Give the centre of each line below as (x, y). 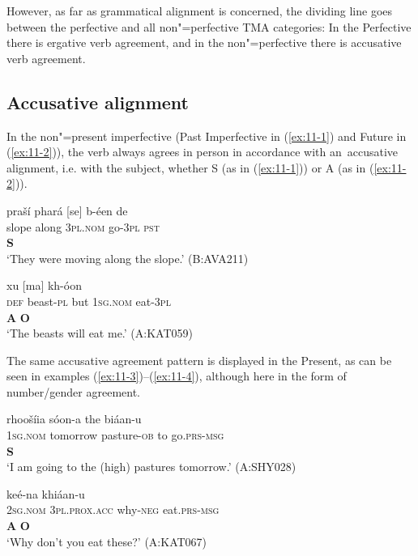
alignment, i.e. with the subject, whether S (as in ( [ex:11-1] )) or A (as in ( (190, 167)
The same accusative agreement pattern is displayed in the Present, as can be (199, 360)
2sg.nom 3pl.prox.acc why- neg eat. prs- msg (113, 509)
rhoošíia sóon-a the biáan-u (74, 419)
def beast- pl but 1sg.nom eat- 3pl (89, 301)
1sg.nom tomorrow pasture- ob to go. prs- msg (115, 435)
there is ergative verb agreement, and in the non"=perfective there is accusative (204, 42)
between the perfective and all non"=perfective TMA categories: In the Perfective (209, 26)
